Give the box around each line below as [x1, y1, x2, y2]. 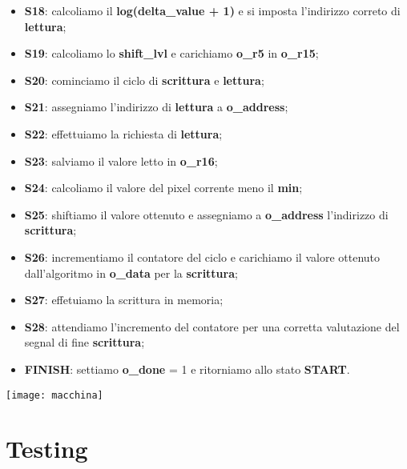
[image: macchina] [6, 389, 103, 401]
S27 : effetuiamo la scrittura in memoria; [24, 291, 224, 308]
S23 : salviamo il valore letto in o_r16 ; [24, 152, 218, 169]
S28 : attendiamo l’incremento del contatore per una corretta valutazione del [24, 318, 400, 335]
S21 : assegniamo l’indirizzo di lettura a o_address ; [24, 98, 288, 115]
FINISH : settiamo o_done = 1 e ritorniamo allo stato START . [24, 360, 350, 377]
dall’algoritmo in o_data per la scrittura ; [24, 264, 238, 281]
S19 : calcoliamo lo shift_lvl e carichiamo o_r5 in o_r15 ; [24, 45, 319, 62]
